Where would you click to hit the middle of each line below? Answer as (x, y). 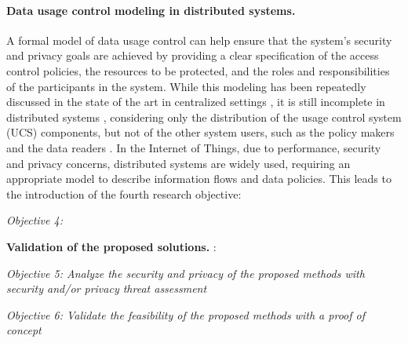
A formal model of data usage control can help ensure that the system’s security (199, 40)
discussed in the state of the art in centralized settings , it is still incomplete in (196, 102)
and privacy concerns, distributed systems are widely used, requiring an (178, 163)
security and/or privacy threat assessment (107, 288)
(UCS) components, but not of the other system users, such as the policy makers (200, 132)
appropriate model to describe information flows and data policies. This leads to (199, 179)
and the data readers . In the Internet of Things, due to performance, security (194, 147)
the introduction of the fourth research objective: (124, 193)
